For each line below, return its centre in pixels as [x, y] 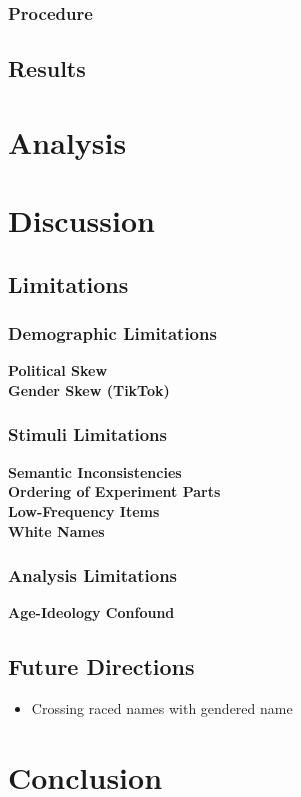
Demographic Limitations [112, 333]
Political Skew [58, 370]
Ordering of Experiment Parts [114, 491]
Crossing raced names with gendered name [162, 708]
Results [47, 68]
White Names [56, 530]
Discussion [81, 220]
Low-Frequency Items [84, 510]
